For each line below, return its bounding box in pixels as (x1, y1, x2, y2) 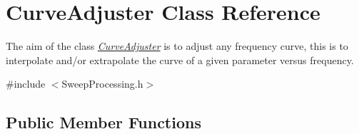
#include (6, 76, 46, 91)
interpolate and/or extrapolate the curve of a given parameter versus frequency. (6, 52, 354, 67)
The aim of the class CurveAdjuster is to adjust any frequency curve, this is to (6, 38, 348, 53)
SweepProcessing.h (61, 76, 143, 91)
